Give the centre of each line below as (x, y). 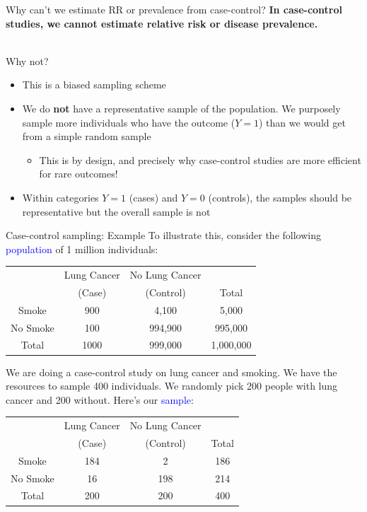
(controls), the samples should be (280, 197)
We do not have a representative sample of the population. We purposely (181, 108)
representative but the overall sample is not (116, 211)
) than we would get (302, 122)
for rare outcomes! (78, 174)
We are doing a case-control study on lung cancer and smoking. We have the (171, 372)
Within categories (60, 197)
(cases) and (153, 197)
